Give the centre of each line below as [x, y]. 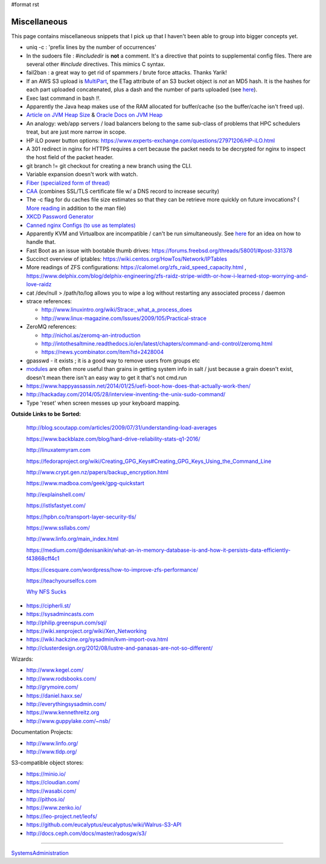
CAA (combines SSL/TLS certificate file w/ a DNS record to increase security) [123, 191]
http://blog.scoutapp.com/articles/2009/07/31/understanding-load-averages [122, 428]
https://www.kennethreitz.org [63, 712]
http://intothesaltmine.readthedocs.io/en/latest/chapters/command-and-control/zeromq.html [157, 343]
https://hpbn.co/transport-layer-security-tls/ [81, 517]
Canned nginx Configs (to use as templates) [81, 225]
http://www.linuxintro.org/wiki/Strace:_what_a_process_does [117, 310]
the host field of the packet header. [70, 157]
